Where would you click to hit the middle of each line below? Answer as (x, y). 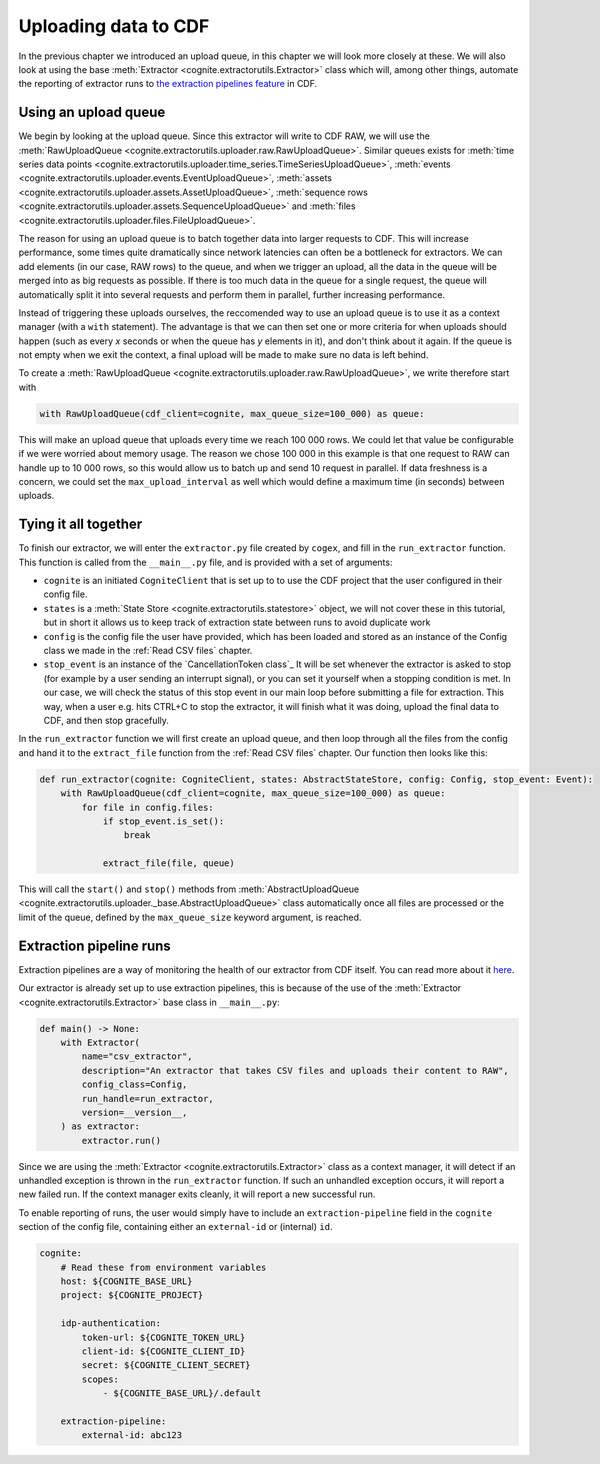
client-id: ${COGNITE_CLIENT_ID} (163, 1351)
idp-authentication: (111, 1323)
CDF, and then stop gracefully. (106, 720)
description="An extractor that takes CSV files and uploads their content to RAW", (295, 1070)
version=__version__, (134, 1112)
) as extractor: (100, 1126)
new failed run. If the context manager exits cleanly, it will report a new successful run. (197, 1194)
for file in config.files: (147, 807)
